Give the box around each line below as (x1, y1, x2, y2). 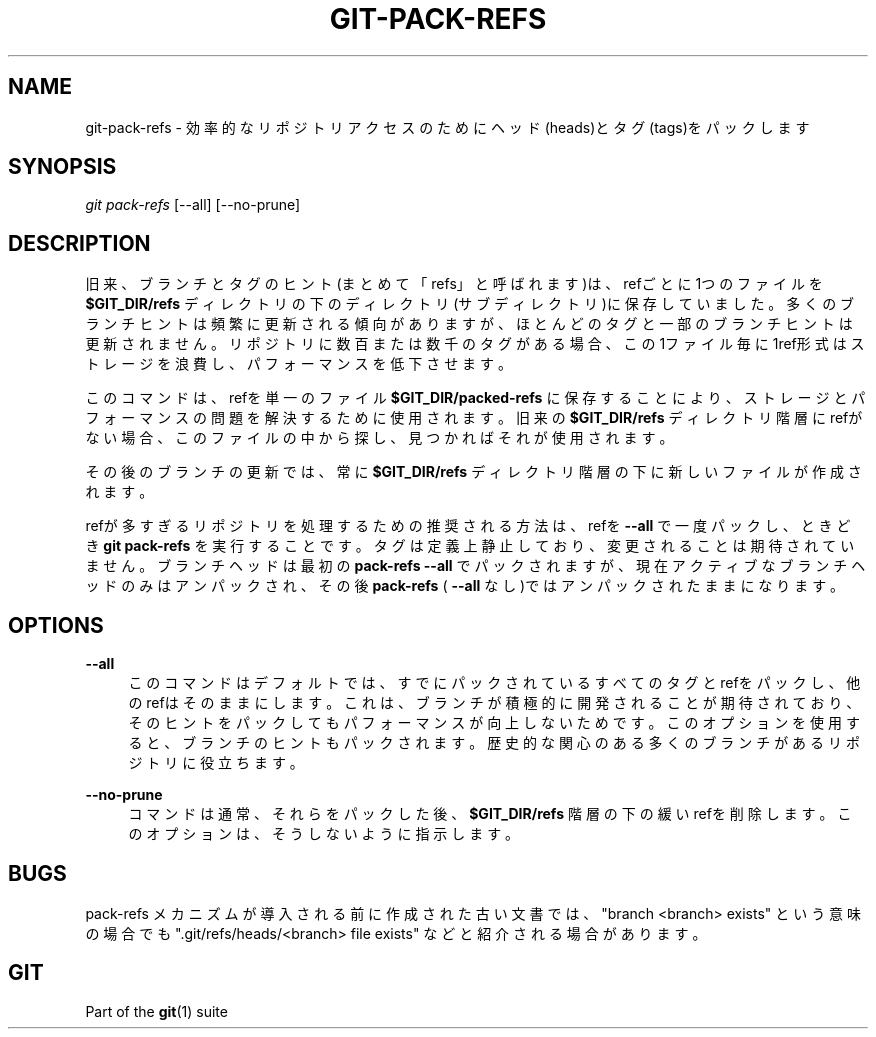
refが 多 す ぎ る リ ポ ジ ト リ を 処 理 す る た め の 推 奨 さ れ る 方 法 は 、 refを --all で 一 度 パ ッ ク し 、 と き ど (85, 517, 851, 535)
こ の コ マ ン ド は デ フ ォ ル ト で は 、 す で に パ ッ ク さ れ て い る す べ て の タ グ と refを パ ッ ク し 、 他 (128, 674, 861, 692)
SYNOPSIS (8, 154, 117, 180)
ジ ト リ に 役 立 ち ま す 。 (128, 754, 304, 772)
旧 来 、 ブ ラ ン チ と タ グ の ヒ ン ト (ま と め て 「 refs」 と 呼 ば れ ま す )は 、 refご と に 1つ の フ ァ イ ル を (85, 275, 823, 293)
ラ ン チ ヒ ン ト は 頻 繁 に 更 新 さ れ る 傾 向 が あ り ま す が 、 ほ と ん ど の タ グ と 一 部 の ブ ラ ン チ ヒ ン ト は (85, 315, 853, 333)
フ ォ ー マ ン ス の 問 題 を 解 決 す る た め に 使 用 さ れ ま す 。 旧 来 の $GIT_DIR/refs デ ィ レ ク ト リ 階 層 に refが (85, 409, 863, 427)
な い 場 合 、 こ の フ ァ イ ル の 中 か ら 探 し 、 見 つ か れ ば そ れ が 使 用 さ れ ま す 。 (85, 429, 674, 447)
